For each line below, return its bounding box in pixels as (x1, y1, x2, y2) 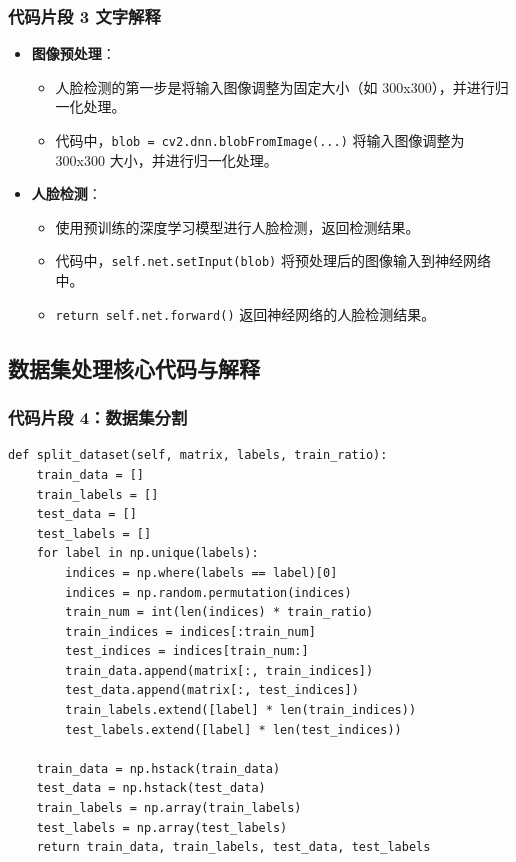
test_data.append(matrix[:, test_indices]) (65, 683, 359, 698)
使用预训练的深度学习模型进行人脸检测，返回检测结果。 (55, 216, 420, 237)
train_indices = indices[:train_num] (65, 624, 316, 639)
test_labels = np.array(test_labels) (36, 820, 288, 835)
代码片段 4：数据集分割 (8, 405, 188, 430)
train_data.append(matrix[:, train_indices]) (65, 663, 374, 678)
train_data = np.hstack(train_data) (36, 761, 281, 776)
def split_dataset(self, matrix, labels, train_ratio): (8, 448, 388, 463)
